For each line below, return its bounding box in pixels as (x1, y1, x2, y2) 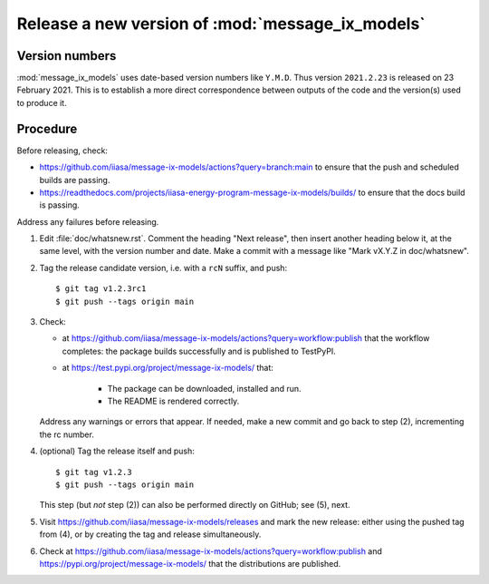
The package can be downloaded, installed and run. (107, 383, 302, 394)
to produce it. (16, 97, 67, 108)
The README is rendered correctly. (107, 395, 240, 406)
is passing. (39, 200, 81, 210)
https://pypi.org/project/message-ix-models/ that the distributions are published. (39, 558, 341, 569)
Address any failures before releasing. (16, 216, 159, 227)
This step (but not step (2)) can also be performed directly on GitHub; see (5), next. (39, 500, 350, 511)
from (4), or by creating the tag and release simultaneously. (39, 529, 262, 540)
